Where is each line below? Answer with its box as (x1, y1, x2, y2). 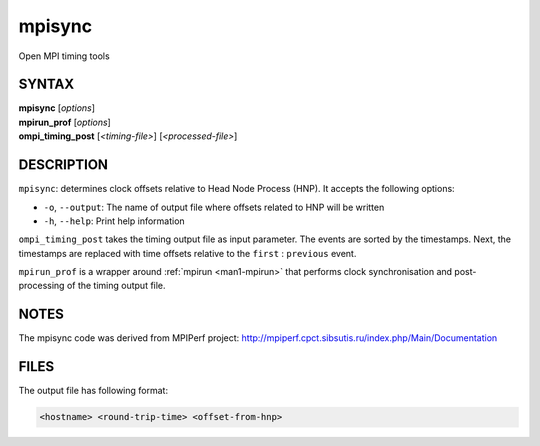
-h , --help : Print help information (43, 215, 185, 227)
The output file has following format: (18, 385, 169, 397)
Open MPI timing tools (18, 50, 110, 62)
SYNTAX (18, 76, 75, 93)
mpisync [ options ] (18, 102, 95, 114)
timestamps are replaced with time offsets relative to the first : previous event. (18, 247, 357, 259)
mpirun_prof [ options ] (18, 116, 112, 128)
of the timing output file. (66, 280, 166, 292)
